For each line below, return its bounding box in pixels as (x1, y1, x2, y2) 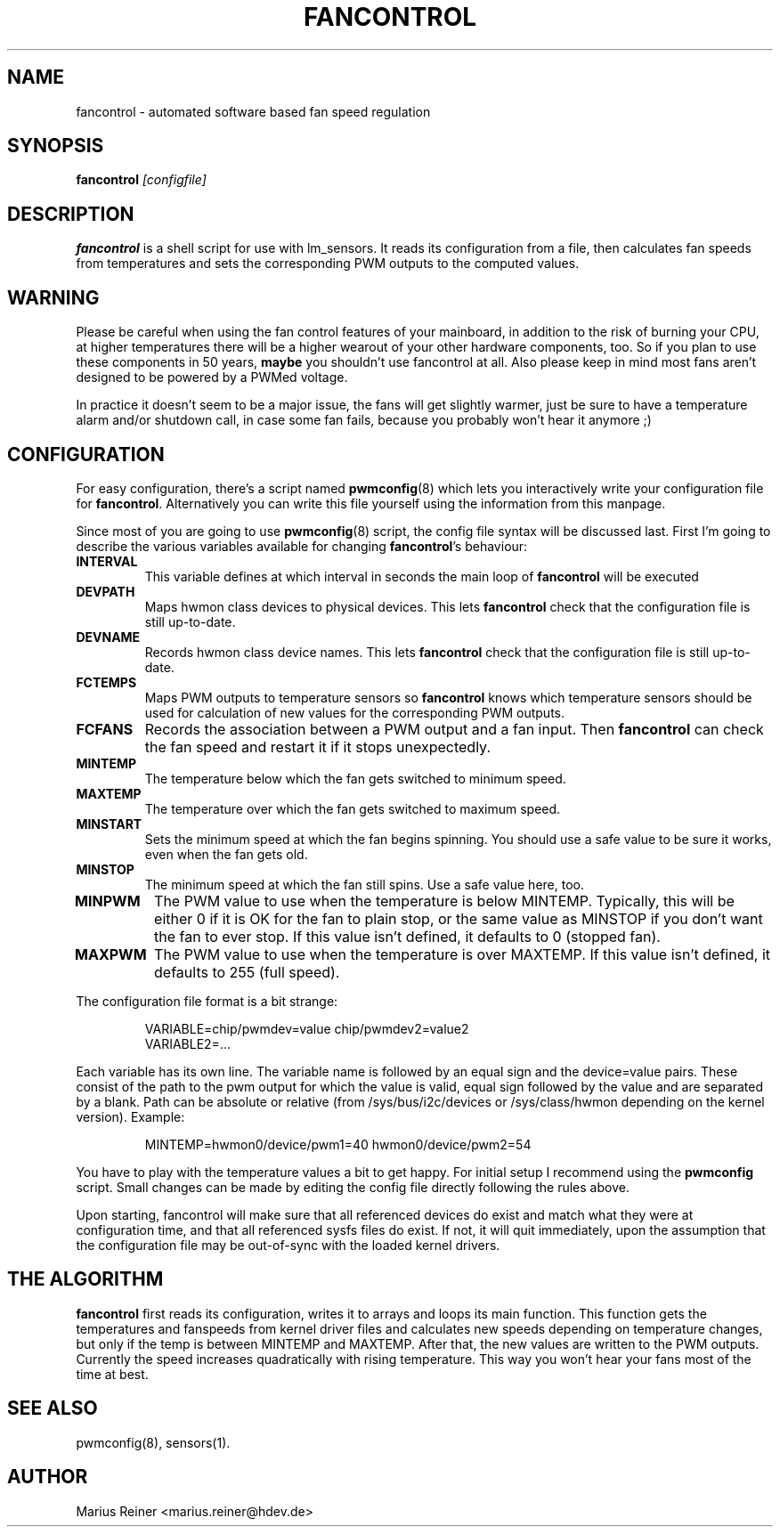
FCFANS (76, 719, 134, 738)
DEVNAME (76, 629, 141, 645)
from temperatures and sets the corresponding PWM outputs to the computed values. (76, 256, 580, 272)
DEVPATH (76, 583, 135, 599)
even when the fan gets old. (144, 846, 308, 862)
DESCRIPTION (7, 202, 134, 225)
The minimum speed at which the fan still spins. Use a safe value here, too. (144, 876, 584, 892)
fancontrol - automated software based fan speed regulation (76, 103, 431, 119)
